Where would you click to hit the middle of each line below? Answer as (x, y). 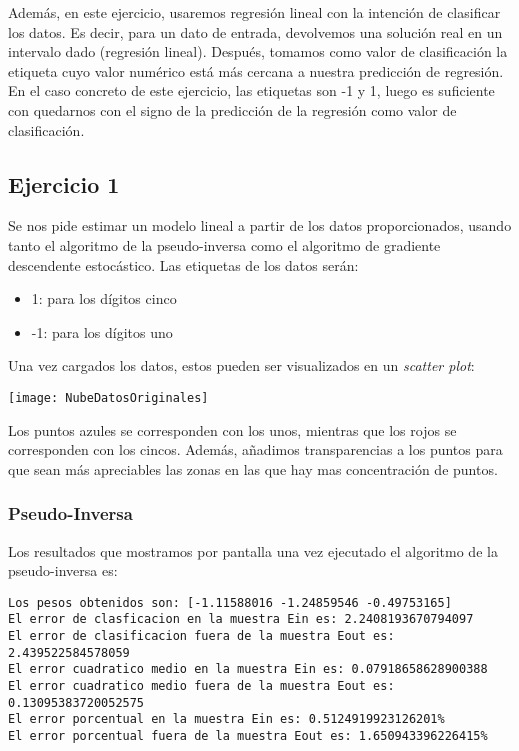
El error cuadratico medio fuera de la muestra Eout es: (201, 686)
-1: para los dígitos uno (102, 331)
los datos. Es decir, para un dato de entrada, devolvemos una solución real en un (255, 31)
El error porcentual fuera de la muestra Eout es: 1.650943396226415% (248, 736)
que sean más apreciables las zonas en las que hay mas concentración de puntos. (253, 468)
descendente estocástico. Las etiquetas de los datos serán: (183, 264)
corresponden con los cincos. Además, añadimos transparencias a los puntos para (255, 449)
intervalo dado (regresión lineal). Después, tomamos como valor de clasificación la (258, 51)
